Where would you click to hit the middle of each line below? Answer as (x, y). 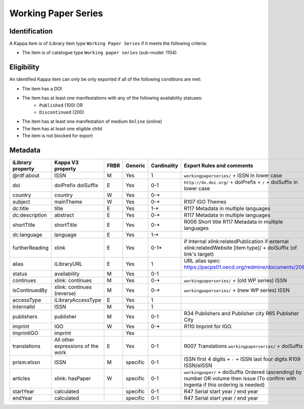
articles (21, 378)
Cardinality (165, 166)
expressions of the (76, 346)
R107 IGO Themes (205, 202)
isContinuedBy (30, 290)
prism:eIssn (26, 362)
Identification (31, 31)
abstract (64, 215)
